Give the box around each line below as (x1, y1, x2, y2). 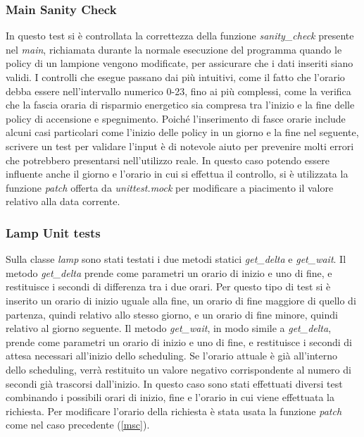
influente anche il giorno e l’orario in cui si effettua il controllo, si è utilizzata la (6, 166, 349, 181)
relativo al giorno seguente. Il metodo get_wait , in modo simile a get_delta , (6, 321, 332, 336)
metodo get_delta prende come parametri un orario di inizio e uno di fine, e (6, 265, 332, 280)
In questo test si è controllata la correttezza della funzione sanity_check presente (6, 28, 354, 43)
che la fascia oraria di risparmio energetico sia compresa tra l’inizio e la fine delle (6, 97, 355, 112)
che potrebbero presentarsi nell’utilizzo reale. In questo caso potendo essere (6, 152, 330, 167)
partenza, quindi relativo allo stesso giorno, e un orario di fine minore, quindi (6, 307, 338, 321)
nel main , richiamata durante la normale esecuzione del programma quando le (6, 42, 342, 56)
